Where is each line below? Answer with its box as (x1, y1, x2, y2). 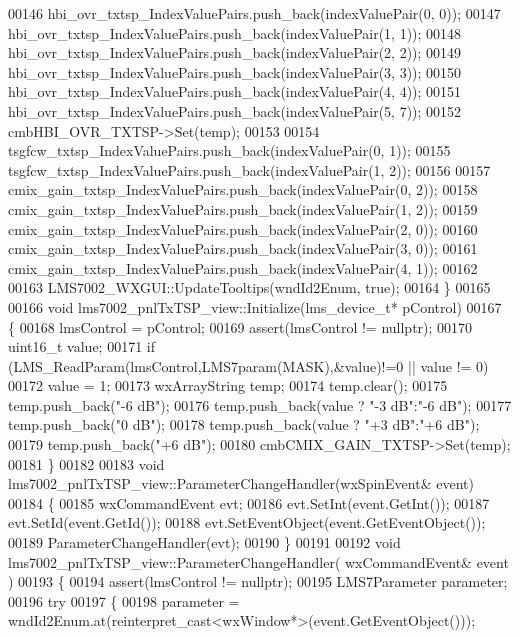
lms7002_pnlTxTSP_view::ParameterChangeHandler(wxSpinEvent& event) (8, 473, 474, 494)
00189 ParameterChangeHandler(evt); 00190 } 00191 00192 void (8, 532, 401, 553)
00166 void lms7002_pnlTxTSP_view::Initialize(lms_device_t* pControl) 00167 (8, 296, 502, 317)
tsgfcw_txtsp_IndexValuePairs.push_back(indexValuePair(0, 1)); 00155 (8, 140, 451, 161)
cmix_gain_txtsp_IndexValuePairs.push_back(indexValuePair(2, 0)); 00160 (8, 218, 478, 239)
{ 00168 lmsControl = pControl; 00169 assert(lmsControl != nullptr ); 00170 (8, 316, 473, 337)
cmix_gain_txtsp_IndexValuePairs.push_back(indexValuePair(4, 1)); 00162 (8, 257, 478, 278)
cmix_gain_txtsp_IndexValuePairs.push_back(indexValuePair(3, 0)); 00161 (8, 238, 478, 259)
